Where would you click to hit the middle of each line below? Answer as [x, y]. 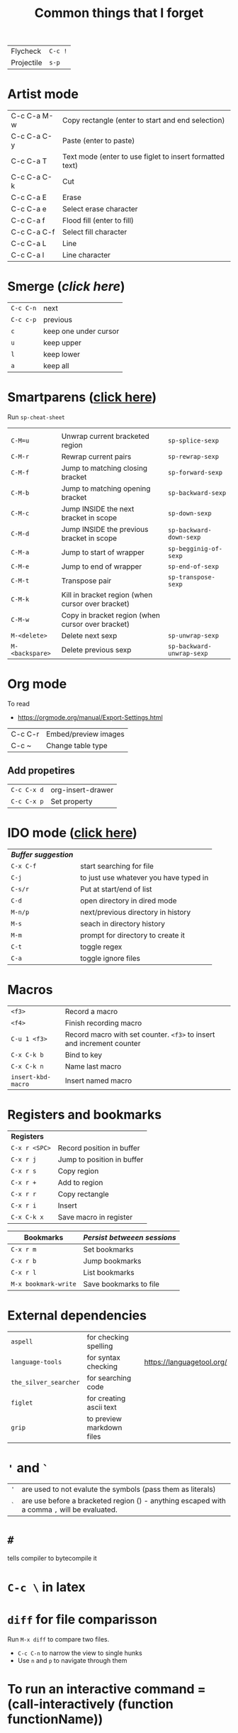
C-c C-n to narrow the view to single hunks [80, 1653]
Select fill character [95, 232]
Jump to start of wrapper [103, 552]
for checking [108, 1337]
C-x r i [24, 1205]
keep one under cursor [81, 331]
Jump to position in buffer [101, 1159]
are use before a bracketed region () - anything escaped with [124, 1501]
